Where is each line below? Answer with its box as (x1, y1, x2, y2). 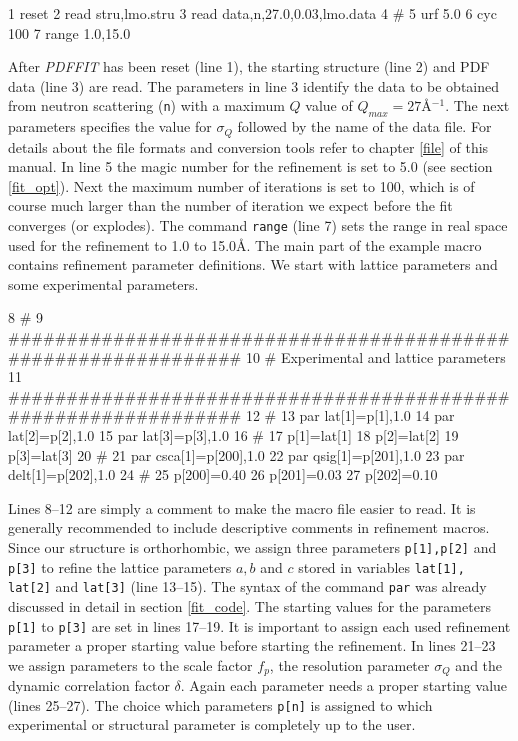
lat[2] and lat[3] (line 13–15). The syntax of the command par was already (8, 576, 487, 597)
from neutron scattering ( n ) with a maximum (8, 95, 285, 116)
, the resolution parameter (269, 654, 430, 675)
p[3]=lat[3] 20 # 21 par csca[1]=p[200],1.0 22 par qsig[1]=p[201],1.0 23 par (8, 444, 465, 465)
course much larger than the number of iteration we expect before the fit (8, 195, 453, 216)
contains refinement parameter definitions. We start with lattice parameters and (8, 254, 498, 275)
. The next (445, 95, 510, 116)
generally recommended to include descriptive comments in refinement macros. (8, 517, 490, 538)
